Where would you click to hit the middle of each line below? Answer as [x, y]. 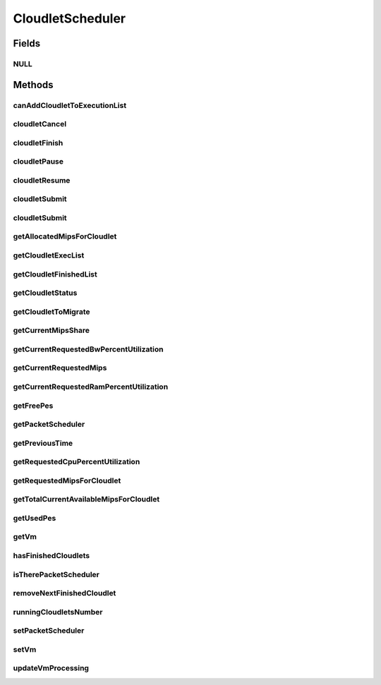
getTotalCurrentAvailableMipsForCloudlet [86, 499]
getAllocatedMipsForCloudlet [65, 236]
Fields [27, 43]
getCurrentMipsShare [51, 330]
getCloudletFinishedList [55, 274]
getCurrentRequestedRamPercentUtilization [91, 387]
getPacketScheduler [49, 425]
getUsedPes [35, 518]
